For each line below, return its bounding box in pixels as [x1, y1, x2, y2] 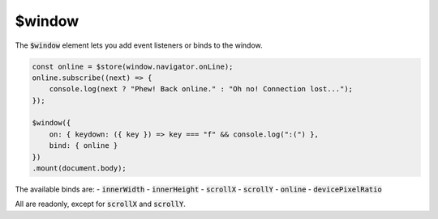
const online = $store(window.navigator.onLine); [32, 61, 234, 71]
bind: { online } [49, 141, 118, 150]
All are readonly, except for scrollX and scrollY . [15, 199, 186, 209]
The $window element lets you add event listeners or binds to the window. [15, 40, 263, 50]
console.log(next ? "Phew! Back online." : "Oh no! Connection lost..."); [49, 85, 353, 94]
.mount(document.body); [32, 164, 127, 173]
